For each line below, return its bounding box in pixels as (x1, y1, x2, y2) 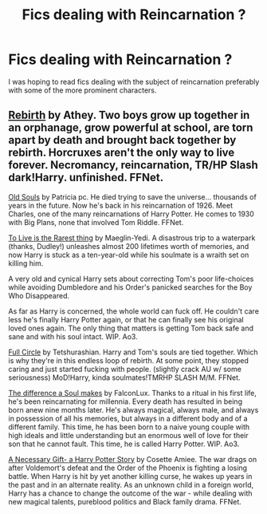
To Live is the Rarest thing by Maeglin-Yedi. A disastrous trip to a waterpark (8, 233, 256, 243)
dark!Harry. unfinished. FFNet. (8, 171, 164, 184)
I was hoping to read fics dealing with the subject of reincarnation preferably (8, 77, 260, 86)
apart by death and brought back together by (8, 133, 237, 147)
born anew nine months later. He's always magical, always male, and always (8, 405, 259, 414)
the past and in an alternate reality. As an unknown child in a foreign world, (8, 480, 254, 489)
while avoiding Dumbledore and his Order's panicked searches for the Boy (8, 282, 253, 292)
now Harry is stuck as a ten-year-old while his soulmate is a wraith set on (8, 250, 249, 259)
